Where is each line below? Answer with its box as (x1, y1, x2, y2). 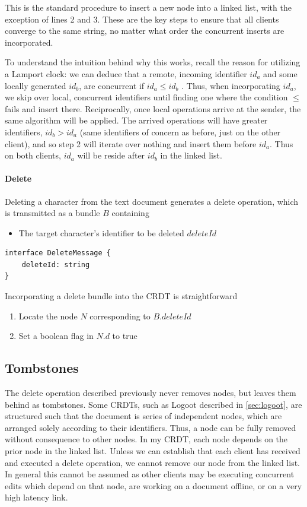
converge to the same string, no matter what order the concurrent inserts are (5, 24, 284, 37)
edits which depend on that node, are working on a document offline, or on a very (5, 479, 302, 492)
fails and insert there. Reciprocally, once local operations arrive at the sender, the (5, 102, 301, 115)
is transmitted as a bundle (5, 207, 100, 219)
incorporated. (5, 36, 53, 48)
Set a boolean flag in (18, 329, 94, 342)
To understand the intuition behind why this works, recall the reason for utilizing (5, 56, 300, 68)
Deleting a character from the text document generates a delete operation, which (5, 195, 299, 207)
